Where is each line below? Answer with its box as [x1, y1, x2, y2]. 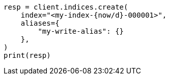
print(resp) [4, 51, 51, 59]
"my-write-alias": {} [38, 27, 124, 35]
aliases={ [20, 19, 60, 27]
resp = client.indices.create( [4, 3, 128, 11]
